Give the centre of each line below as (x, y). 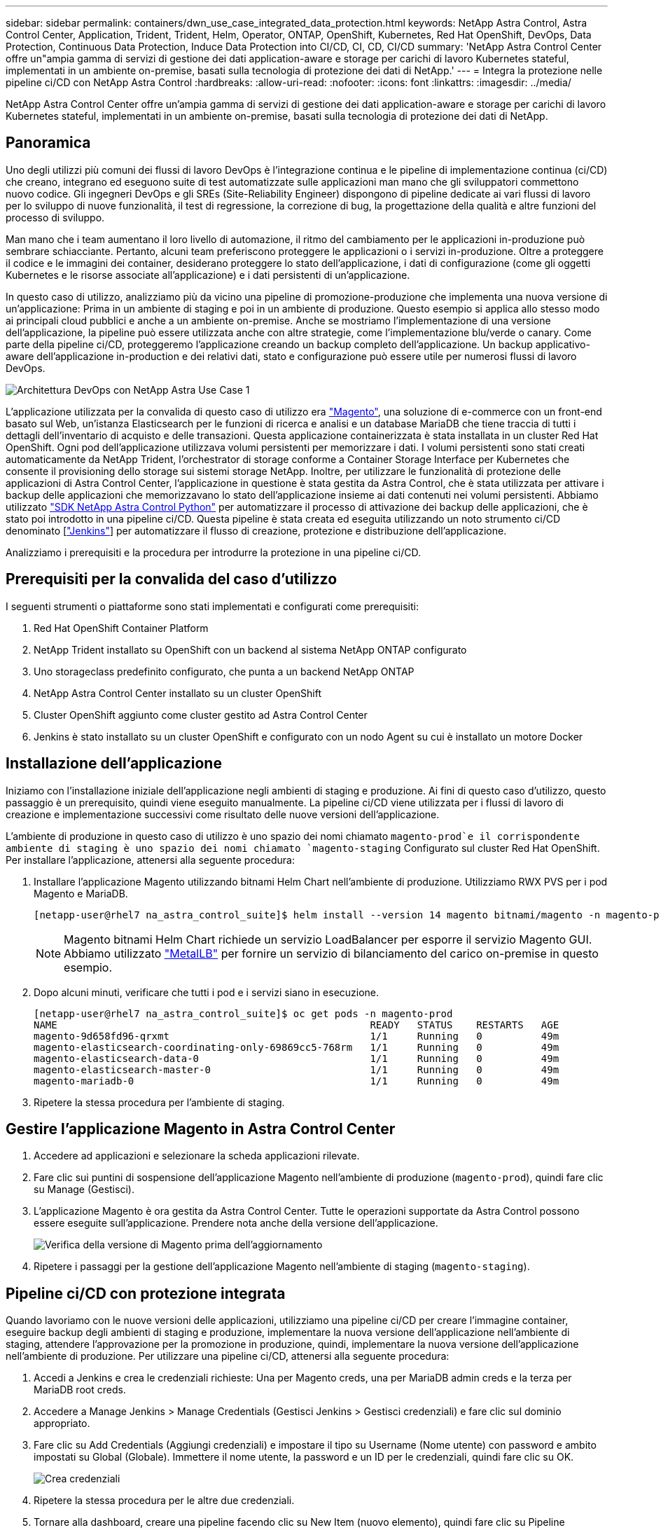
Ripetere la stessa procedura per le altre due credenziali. (164, 1501)
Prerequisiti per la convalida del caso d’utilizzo (172, 579)
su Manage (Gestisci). (84, 1190)
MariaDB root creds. (80, 1390)
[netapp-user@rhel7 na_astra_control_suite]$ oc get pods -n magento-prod (243, 1013)
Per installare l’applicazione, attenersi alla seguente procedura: (151, 860)
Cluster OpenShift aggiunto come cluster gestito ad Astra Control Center (201, 715)
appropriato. (62, 1424)
